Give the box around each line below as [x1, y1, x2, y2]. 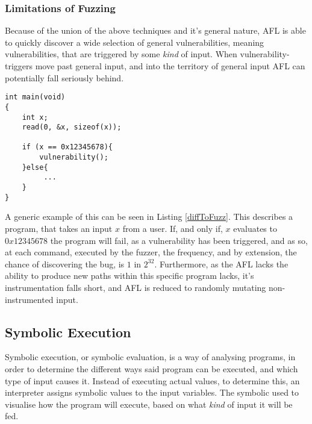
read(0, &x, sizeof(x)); [22, 123, 122, 132]
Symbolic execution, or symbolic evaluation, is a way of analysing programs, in [5, 351, 296, 363]
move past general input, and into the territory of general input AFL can [35, 60, 305, 72]
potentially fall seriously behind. [5, 71, 124, 84]
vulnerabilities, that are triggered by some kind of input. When [5, 48, 237, 60]
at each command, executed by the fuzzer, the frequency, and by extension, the [5, 246, 297, 258]
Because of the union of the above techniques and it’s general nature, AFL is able [5, 24, 306, 37]
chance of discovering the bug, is [5, 257, 125, 270]
